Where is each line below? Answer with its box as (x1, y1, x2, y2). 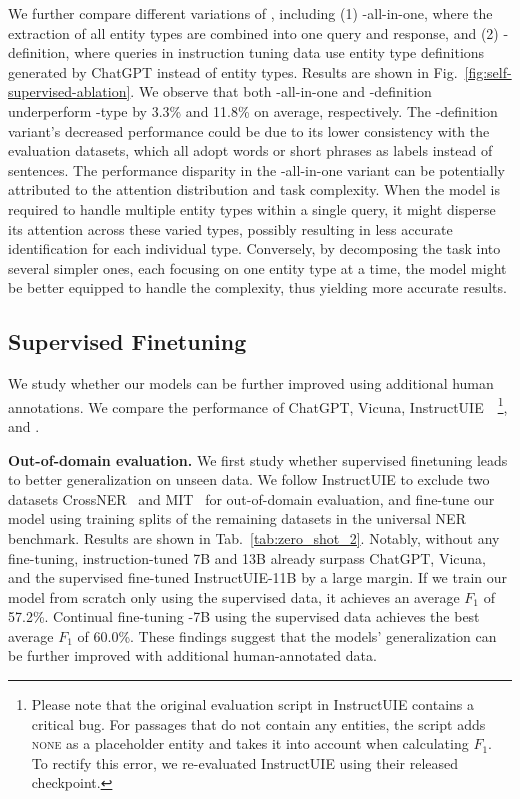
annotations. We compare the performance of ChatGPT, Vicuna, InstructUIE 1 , (8, 393, 508, 417)
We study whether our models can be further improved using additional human (8, 373, 494, 394)
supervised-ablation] (8, 81, 131, 102)
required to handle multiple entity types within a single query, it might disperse (8, 198, 496, 219)
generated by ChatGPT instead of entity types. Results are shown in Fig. (8, 61, 458, 82)
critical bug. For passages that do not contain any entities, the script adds (31, 713, 486, 734)
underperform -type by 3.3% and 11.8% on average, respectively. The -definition (8, 100, 498, 121)
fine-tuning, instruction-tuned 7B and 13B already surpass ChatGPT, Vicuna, (8, 547, 486, 568)
